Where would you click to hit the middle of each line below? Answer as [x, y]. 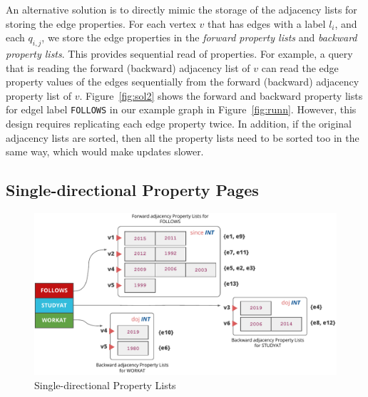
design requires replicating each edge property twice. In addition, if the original [179, 124]
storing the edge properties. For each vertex [101, 23]
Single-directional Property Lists [105, 385]
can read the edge [300, 67]
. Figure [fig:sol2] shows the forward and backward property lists [221, 95]
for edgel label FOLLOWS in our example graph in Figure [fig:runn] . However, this [181, 109]
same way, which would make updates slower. [105, 151]
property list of [39, 95]
